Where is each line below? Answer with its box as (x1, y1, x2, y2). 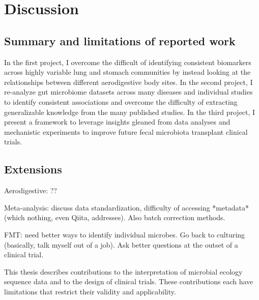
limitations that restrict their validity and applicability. (4, 286, 176, 296)
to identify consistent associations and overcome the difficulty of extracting (4, 96, 238, 107)
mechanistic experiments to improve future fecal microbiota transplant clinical (4, 126, 248, 137)
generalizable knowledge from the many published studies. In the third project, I (4, 106, 255, 117)
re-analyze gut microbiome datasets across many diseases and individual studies (4, 86, 253, 97)
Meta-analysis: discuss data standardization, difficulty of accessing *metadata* (4, 202, 249, 213)
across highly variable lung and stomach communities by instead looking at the (4, 67, 251, 77)
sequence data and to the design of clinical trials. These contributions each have (4, 276, 253, 287)
